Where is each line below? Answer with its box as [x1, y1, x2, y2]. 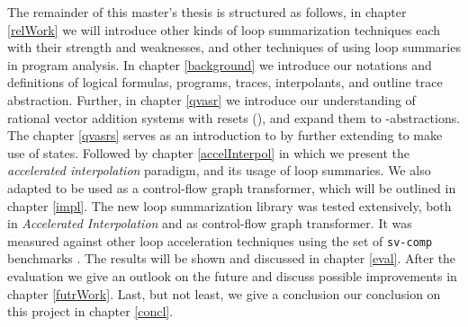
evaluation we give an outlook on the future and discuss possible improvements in [7, 266, 457, 285]
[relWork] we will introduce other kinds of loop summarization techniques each [7, 20, 441, 39]
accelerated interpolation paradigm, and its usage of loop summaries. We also [7, 161, 431, 180]
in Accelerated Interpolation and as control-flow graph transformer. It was [7, 214, 412, 233]
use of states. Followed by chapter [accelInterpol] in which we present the [7, 143, 410, 162]
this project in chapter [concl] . [7, 302, 174, 321]
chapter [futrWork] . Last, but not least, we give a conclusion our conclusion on [7, 284, 441, 303]
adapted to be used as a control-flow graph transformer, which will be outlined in [7, 178, 456, 197]
